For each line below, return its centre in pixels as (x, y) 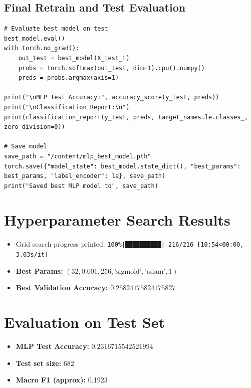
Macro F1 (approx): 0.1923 (62, 380)
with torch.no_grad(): (42, 48)
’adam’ (155, 271)
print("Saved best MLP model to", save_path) (81, 186)
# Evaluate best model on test (56, 29)
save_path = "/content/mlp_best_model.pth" (78, 156)
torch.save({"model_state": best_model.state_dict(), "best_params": (122, 166)
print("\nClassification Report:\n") (67, 107)
